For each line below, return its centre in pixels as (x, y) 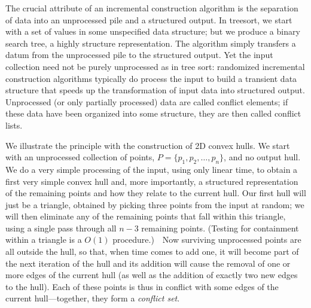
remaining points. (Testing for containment (220, 228)
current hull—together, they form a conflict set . (93, 298)
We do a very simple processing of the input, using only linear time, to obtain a (152, 169)
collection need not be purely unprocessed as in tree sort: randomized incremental (155, 66)
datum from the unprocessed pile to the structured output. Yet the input (139, 55)
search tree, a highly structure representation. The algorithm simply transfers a (151, 43)
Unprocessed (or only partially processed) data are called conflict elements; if (147, 101)
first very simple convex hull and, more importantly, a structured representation (152, 181)
